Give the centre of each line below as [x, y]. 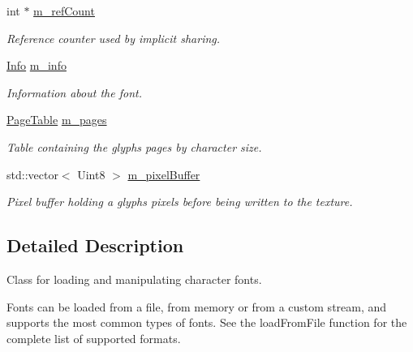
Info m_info [37, 65]
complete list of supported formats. [94, 338]
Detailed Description [95, 245]
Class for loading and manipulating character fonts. [134, 279]
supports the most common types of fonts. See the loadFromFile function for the [207, 322]
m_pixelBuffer [164, 174]
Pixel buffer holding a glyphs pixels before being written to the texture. [180, 202]
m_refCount [64, 11]
